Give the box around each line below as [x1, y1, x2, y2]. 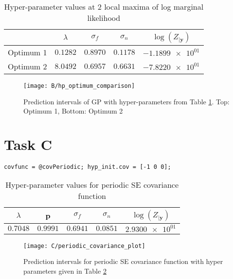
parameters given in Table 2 [23, 265, 107, 276]
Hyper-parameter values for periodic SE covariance [5, 179, 179, 190]
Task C [4, 134, 53, 154]
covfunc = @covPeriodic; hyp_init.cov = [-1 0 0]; [4, 163, 171, 170]
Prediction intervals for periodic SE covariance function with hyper [23, 256, 223, 266]
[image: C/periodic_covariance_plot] [23, 242, 145, 249]
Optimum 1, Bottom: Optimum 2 [23, 106, 123, 116]
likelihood [87, 12, 121, 23]
